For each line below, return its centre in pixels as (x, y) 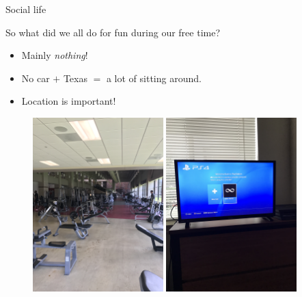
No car (36, 78)
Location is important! (69, 101)
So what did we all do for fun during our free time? (113, 32)
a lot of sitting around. (154, 78)
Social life (26, 9)
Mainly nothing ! (55, 55)
